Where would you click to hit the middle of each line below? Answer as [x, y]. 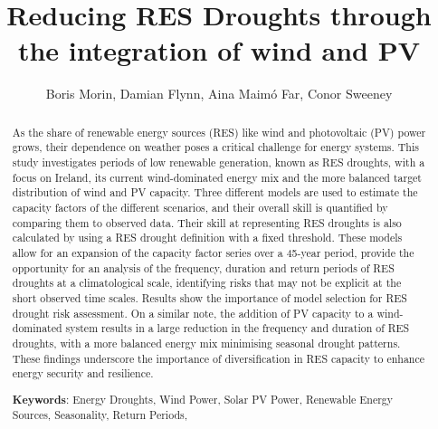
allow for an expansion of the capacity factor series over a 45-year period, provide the [213, 252]
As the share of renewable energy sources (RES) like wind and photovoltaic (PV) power [219, 132]
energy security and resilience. [83, 373]
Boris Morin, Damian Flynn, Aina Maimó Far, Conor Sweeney [219, 94]
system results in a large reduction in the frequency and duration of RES [238, 328]
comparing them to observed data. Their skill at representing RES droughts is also [207, 222]
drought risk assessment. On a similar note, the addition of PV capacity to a [193, 313]
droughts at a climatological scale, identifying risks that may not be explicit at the [207, 283]
